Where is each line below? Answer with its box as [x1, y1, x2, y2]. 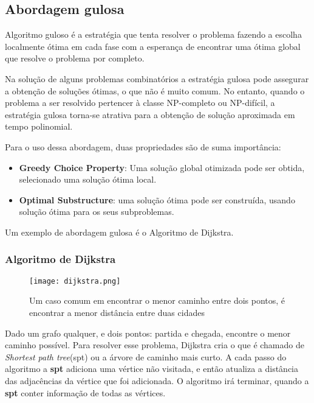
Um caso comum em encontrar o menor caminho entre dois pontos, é [29, 294, 285, 307]
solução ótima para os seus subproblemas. [19, 205, 174, 218]
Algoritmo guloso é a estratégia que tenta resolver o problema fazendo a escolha [5, 28, 302, 41]
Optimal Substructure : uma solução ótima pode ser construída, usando [19, 193, 295, 206]
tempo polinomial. [5, 120, 73, 133]
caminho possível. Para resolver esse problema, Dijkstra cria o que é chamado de [5, 338, 304, 351]
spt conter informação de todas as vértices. [5, 386, 166, 399]
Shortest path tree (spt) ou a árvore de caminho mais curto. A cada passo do [5, 350, 287, 363]
